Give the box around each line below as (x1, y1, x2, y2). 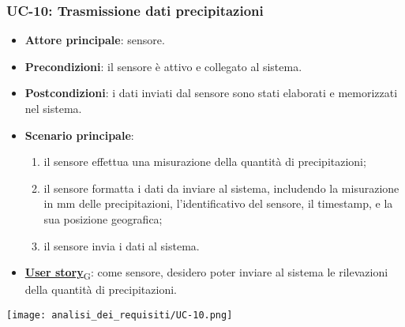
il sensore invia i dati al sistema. (43, 237, 200, 254)
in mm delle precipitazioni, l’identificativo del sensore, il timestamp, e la (43, 195, 393, 212)
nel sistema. (24, 100, 82, 116)
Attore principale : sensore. (24, 32, 165, 48)
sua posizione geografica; (43, 210, 163, 227)
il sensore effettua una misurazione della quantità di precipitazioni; (43, 153, 366, 170)
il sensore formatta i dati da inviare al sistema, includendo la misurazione (43, 179, 399, 196)
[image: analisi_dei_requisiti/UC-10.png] (6, 309, 233, 321)
